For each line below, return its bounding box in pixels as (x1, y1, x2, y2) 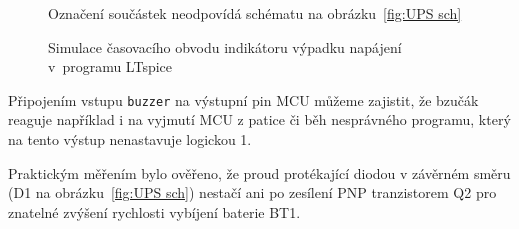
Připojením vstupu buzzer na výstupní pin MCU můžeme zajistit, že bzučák (8, 89, 479, 110)
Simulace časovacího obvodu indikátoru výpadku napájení (48, 36, 402, 57)
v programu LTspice (48, 56, 173, 77)
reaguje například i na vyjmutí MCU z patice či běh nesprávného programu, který (8, 109, 511, 130)
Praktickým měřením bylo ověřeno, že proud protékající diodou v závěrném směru (8, 162, 511, 183)
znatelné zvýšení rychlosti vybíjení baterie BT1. (8, 201, 301, 222)
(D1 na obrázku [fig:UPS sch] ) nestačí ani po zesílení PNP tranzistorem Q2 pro (8, 182, 497, 203)
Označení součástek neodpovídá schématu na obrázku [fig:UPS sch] (48, 3, 462, 23)
